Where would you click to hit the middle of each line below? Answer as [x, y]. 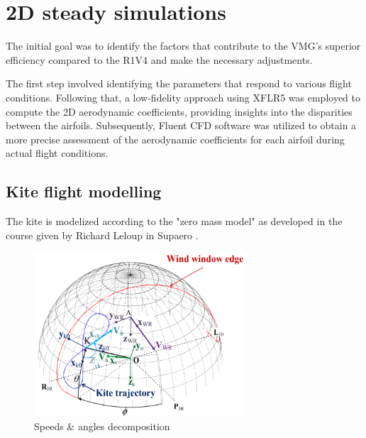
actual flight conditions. [57, 153]
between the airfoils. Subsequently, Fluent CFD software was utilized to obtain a [181, 125]
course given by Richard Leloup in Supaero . [102, 235]
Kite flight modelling [84, 191]
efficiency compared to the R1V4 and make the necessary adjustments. [159, 59]
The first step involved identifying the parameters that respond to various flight [179, 83]
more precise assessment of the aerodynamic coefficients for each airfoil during [175, 139]
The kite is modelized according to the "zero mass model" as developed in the [174, 221]
